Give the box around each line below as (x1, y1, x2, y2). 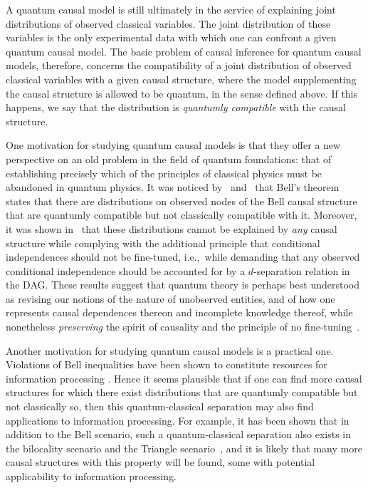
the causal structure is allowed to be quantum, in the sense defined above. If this (6, 85, 358, 100)
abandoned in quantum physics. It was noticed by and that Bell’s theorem (6, 180, 340, 194)
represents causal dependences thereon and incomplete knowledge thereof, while (6, 305, 353, 320)
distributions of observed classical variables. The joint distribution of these (6, 16, 331, 31)
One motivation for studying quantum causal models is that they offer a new (6, 137, 341, 152)
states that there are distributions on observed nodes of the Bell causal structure (6, 193, 357, 208)
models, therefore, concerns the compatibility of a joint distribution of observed (6, 58, 352, 73)
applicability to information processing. (6, 469, 177, 483)
